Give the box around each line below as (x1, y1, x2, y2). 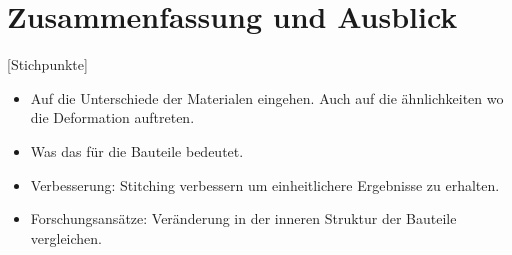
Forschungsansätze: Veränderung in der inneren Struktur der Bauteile (30, 208, 457, 229)
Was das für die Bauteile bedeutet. (30, 140, 244, 161)
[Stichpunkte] (7, 54, 88, 75)
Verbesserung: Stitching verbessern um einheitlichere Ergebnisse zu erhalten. (30, 174, 500, 195)
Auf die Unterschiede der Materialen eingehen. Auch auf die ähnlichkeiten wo (30, 87, 504, 108)
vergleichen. (30, 227, 103, 248)
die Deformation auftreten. (30, 107, 195, 128)
